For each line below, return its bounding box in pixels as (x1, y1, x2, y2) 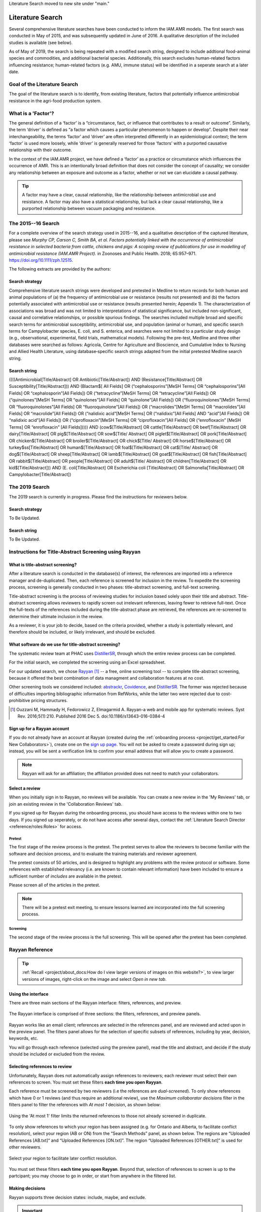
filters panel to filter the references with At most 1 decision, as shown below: (9, 1102, 161, 1108)
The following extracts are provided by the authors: (9, 266, 111, 272)
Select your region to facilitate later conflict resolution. (9, 1155, 117, 1161)
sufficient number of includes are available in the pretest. (9, 873, 123, 879)
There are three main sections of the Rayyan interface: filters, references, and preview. (9, 1000, 182, 1005)
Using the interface (9, 991, 49, 997)
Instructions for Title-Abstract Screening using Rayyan (9, 548, 141, 555)
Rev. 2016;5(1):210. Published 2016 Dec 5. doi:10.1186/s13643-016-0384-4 (17, 713, 165, 719)
